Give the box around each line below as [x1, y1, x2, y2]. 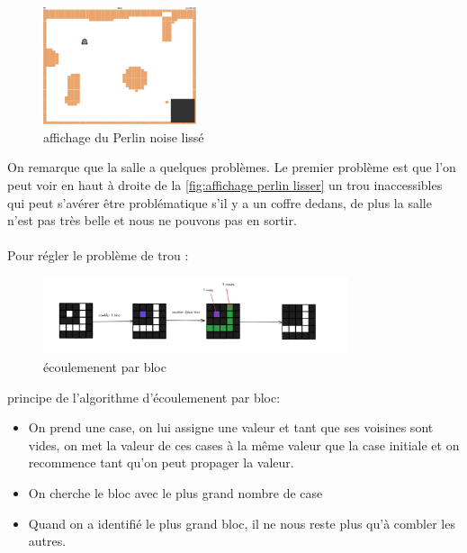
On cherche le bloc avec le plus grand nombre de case [28, 483, 323, 502]
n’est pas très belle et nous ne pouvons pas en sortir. [7, 211, 297, 230]
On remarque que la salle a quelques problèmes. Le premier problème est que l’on [7, 158, 456, 177]
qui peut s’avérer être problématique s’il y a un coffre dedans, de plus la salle [7, 193, 432, 212]
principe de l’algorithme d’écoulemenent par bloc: [7, 387, 281, 406]
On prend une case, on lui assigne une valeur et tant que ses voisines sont [28, 418, 434, 437]
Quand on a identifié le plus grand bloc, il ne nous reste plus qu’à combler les [28, 513, 455, 532]
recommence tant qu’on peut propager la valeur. [28, 453, 294, 472]
